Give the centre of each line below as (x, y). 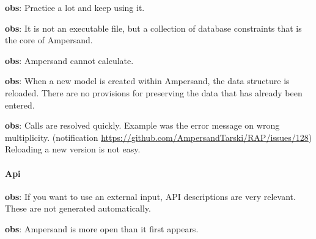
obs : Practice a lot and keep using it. (75, 7)
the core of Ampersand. (49, 40)
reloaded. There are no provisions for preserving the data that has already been (154, 92)
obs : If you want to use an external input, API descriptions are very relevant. (150, 196)
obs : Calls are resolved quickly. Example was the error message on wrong (142, 125)
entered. (20, 105)
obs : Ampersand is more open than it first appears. (102, 228)
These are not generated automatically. (78, 208)
